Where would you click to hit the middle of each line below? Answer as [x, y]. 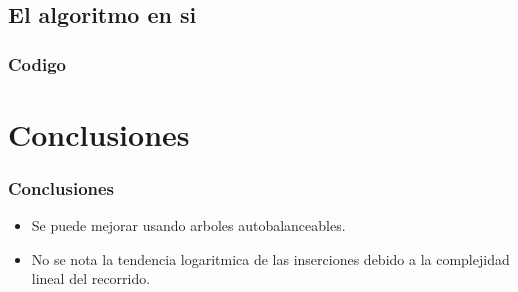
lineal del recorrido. [91, 278]
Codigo [37, 63]
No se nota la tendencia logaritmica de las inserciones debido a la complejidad [270, 258]
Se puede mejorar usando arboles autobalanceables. [188, 225]
